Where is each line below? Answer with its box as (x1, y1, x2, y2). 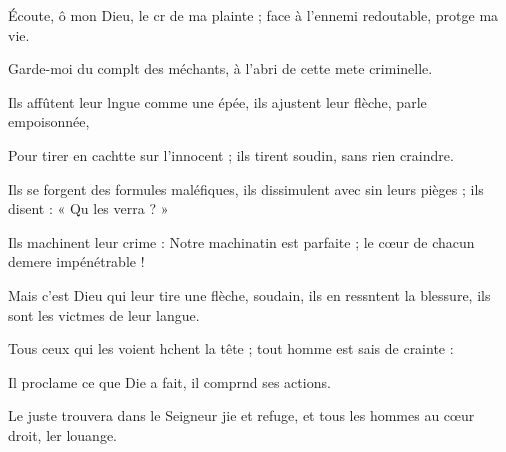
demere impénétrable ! (8, 251, 145, 272)
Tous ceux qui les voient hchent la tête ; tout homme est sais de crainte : (8, 338, 454, 359)
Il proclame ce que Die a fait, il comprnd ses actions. (8, 371, 331, 392)
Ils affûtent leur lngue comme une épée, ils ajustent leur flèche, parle (8, 91, 427, 112)
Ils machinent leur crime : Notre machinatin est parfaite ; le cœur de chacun (8, 231, 475, 252)
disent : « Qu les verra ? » (8, 198, 169, 219)
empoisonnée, (8, 111, 90, 132)
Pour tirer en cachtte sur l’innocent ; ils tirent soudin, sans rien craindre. (8, 144, 454, 165)
